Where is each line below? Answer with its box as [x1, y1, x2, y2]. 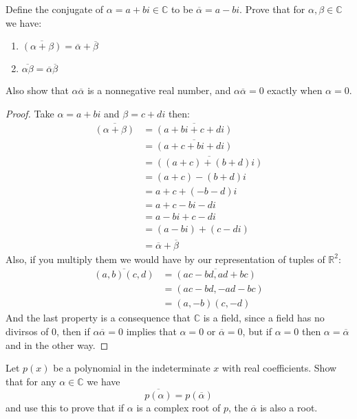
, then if [56, 324, 90, 339]
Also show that [6, 83, 69, 98]
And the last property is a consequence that [6, 310, 191, 325]
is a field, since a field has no [203, 310, 325, 325]
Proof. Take [6, 106, 54, 120]
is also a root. [260, 400, 318, 414]
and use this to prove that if [6, 400, 125, 414]
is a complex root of [136, 400, 221, 414]
